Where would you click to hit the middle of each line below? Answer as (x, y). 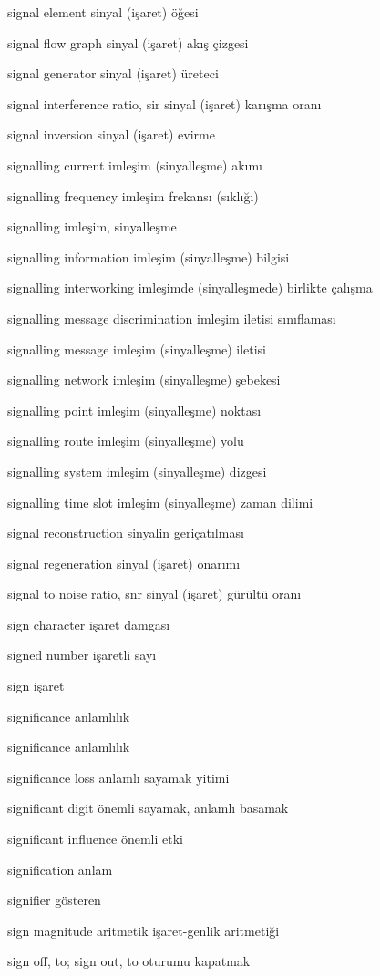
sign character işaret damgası (89, 624)
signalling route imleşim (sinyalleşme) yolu (126, 441)
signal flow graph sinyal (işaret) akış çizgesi (128, 42)
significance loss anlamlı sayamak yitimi (118, 777)
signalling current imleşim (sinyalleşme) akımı (135, 164)
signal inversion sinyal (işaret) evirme (111, 134)
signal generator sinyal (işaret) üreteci (113, 73)
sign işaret (36, 686)
